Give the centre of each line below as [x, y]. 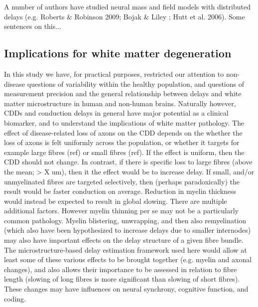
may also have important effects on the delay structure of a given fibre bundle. [124, 240]
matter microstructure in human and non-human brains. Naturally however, [120, 103]
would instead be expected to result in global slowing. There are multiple [116, 201]
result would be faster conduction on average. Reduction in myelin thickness [120, 191]
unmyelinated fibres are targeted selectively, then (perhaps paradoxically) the [122, 181]
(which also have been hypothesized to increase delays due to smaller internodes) [128, 230]
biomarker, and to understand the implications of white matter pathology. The [124, 122]
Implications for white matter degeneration [118, 53]
